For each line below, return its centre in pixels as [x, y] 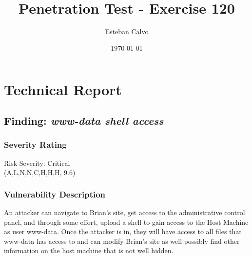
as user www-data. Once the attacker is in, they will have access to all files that [123, 231]
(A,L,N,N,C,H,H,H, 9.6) [40, 172]
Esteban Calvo [127, 31]
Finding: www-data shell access [84, 120]
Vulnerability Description [55, 194]
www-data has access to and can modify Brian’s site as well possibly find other [122, 241]
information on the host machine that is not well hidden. [89, 250]
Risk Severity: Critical [37, 163]
